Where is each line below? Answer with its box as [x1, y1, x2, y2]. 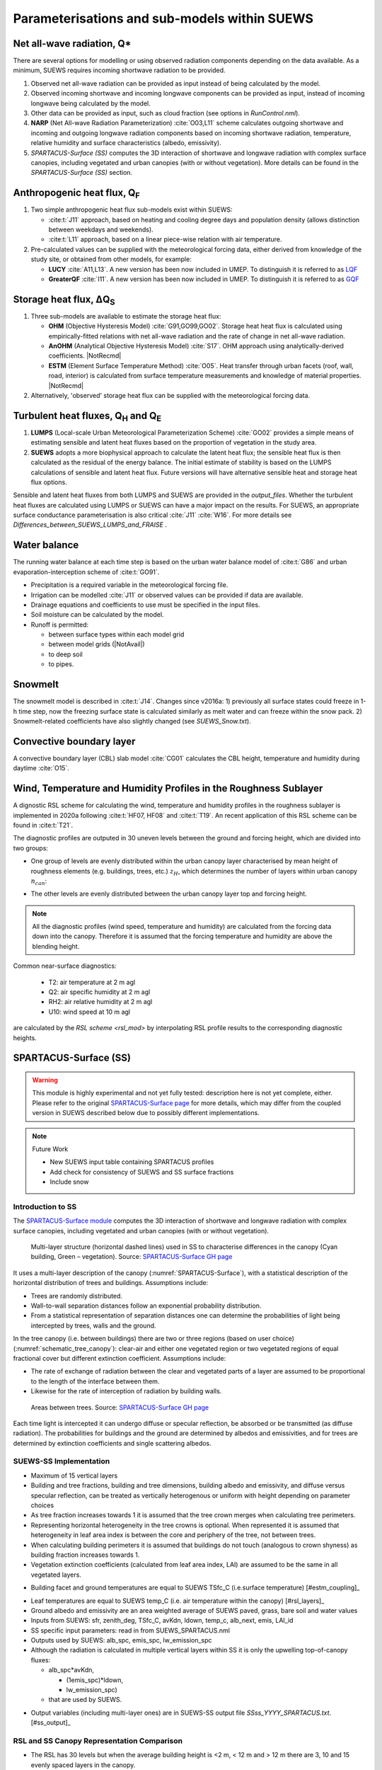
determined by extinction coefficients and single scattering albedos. [13, 1439, 212, 1447]
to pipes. [48, 660, 74, 668]
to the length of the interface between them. [30, 1377, 160, 1386]
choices [30, 1501, 54, 1509]
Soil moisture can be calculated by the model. [30, 610, 164, 619]
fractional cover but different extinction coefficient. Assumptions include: [13, 1354, 226, 1362]
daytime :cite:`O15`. [13, 764, 70, 772]
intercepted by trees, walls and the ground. [30, 1321, 156, 1330]
